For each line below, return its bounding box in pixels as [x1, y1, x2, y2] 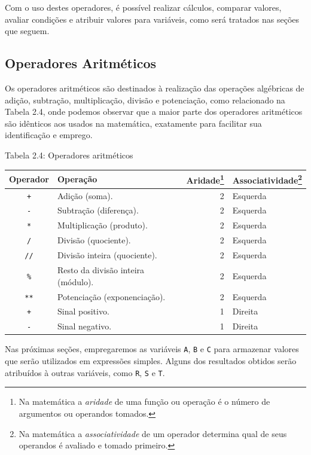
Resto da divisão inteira [57, 264, 145, 276]
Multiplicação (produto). [57, 219, 148, 231]
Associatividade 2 [232, 172, 302, 186]
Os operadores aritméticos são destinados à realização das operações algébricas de [5, 81, 304, 94]
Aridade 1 [186, 172, 224, 186]
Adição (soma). [57, 189, 113, 201]
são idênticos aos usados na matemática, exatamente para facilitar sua [5, 117, 262, 129]
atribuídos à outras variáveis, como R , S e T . [5, 366, 165, 378]
